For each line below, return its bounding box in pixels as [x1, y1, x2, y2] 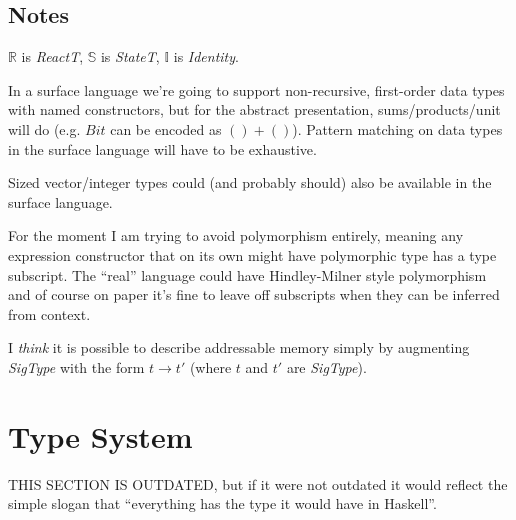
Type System [8, 415, 193, 456]
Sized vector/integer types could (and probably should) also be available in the [8, 172, 492, 193]
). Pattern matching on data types [292, 118, 503, 139]
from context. [8, 303, 91, 324]
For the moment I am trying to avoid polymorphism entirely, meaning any [8, 225, 464, 246]
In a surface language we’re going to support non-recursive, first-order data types [8, 79, 505, 100]
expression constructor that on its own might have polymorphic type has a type [8, 244, 497, 265]
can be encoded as [110, 118, 222, 139]
